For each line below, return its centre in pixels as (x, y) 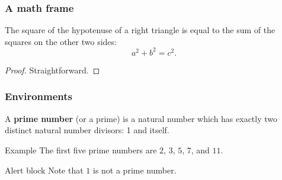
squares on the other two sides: (61, 41)
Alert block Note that (44, 170)
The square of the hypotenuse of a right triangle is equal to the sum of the (140, 30)
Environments (39, 96)
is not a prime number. (134, 170)
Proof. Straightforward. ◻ (52, 70)
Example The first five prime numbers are (81, 150)
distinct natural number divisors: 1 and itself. (87, 130)
